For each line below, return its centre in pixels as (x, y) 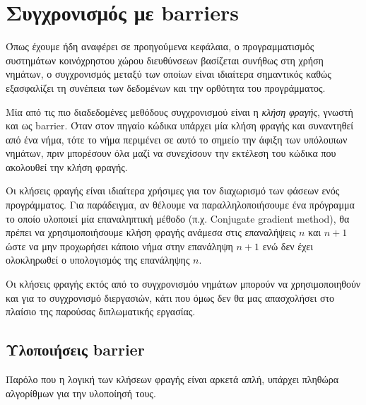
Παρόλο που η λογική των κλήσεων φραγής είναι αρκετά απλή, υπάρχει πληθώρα (172, 379)
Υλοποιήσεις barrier (75, 350)
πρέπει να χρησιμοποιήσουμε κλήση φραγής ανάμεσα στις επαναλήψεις (151, 232)
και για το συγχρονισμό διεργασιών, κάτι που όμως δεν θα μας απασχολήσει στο (170, 297)
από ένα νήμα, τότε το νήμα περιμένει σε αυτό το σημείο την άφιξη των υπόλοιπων (177, 139)
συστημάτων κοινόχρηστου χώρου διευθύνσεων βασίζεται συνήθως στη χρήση (165, 60)
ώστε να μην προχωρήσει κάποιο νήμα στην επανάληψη (119, 246)
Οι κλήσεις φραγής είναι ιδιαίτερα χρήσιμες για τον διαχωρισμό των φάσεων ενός (173, 190)
